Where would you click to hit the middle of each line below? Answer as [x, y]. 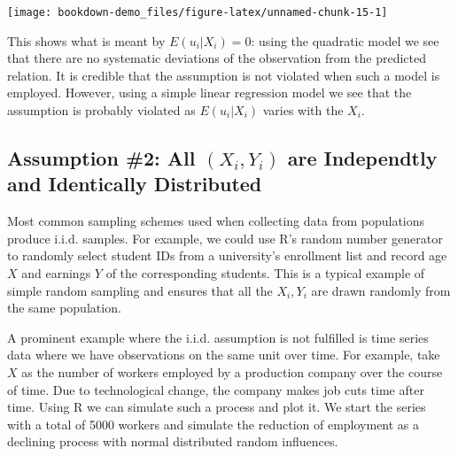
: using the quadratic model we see [345, 40]
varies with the [303, 110]
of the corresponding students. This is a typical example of [265, 273]
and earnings [56, 273]
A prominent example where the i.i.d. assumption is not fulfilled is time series [218, 337]
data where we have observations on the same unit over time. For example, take [224, 355]
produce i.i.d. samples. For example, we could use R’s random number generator [225, 238]
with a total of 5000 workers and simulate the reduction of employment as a [213, 424]
